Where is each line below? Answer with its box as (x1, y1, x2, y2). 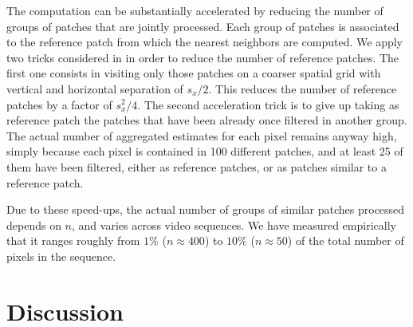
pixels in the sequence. (6, 247, 116, 264)
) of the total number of (287, 232, 404, 249)
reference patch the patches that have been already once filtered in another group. (6, 112, 407, 128)
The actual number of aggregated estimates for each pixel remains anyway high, (6, 127, 397, 144)
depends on (6, 216, 61, 233)
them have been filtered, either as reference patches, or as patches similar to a (6, 158, 387, 175)
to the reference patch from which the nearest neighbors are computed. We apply (6, 33, 403, 50)
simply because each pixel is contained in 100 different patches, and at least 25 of (6, 143, 403, 160)
